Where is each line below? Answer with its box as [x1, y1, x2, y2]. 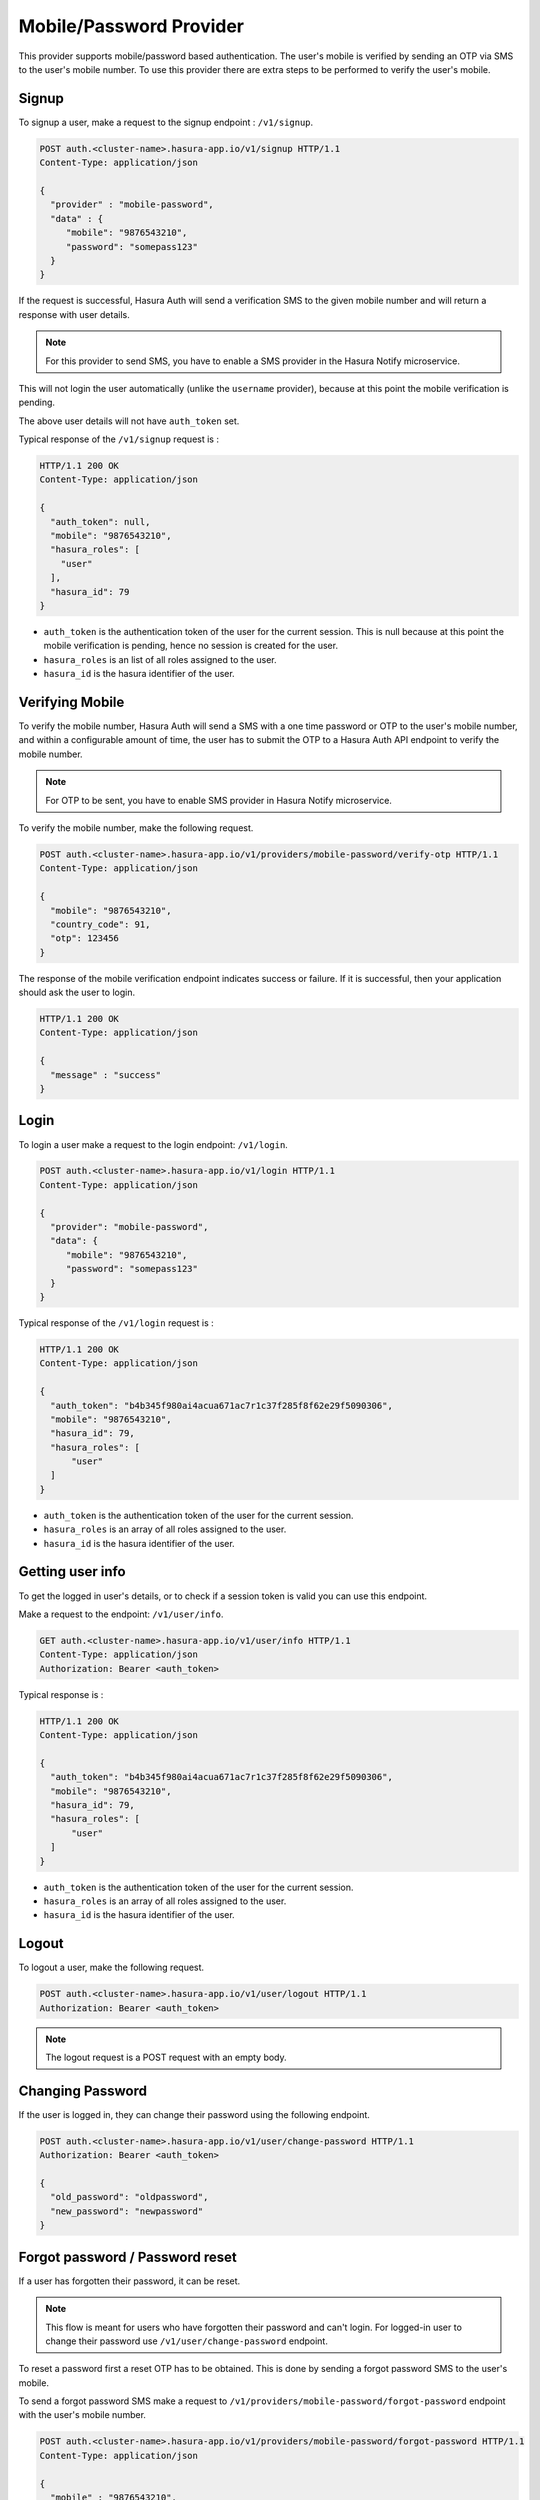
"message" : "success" [50, 1069, 162, 1080]
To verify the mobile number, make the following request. [18, 821, 254, 834]
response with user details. [18, 308, 130, 320]
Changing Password [18, 2082, 147, 2099]
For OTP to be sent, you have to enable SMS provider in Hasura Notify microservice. [45, 794, 392, 806]
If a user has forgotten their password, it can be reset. [18, 2275, 241, 2287]
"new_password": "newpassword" [50, 2205, 204, 2217]
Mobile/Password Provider [18, 15, 245, 37]
